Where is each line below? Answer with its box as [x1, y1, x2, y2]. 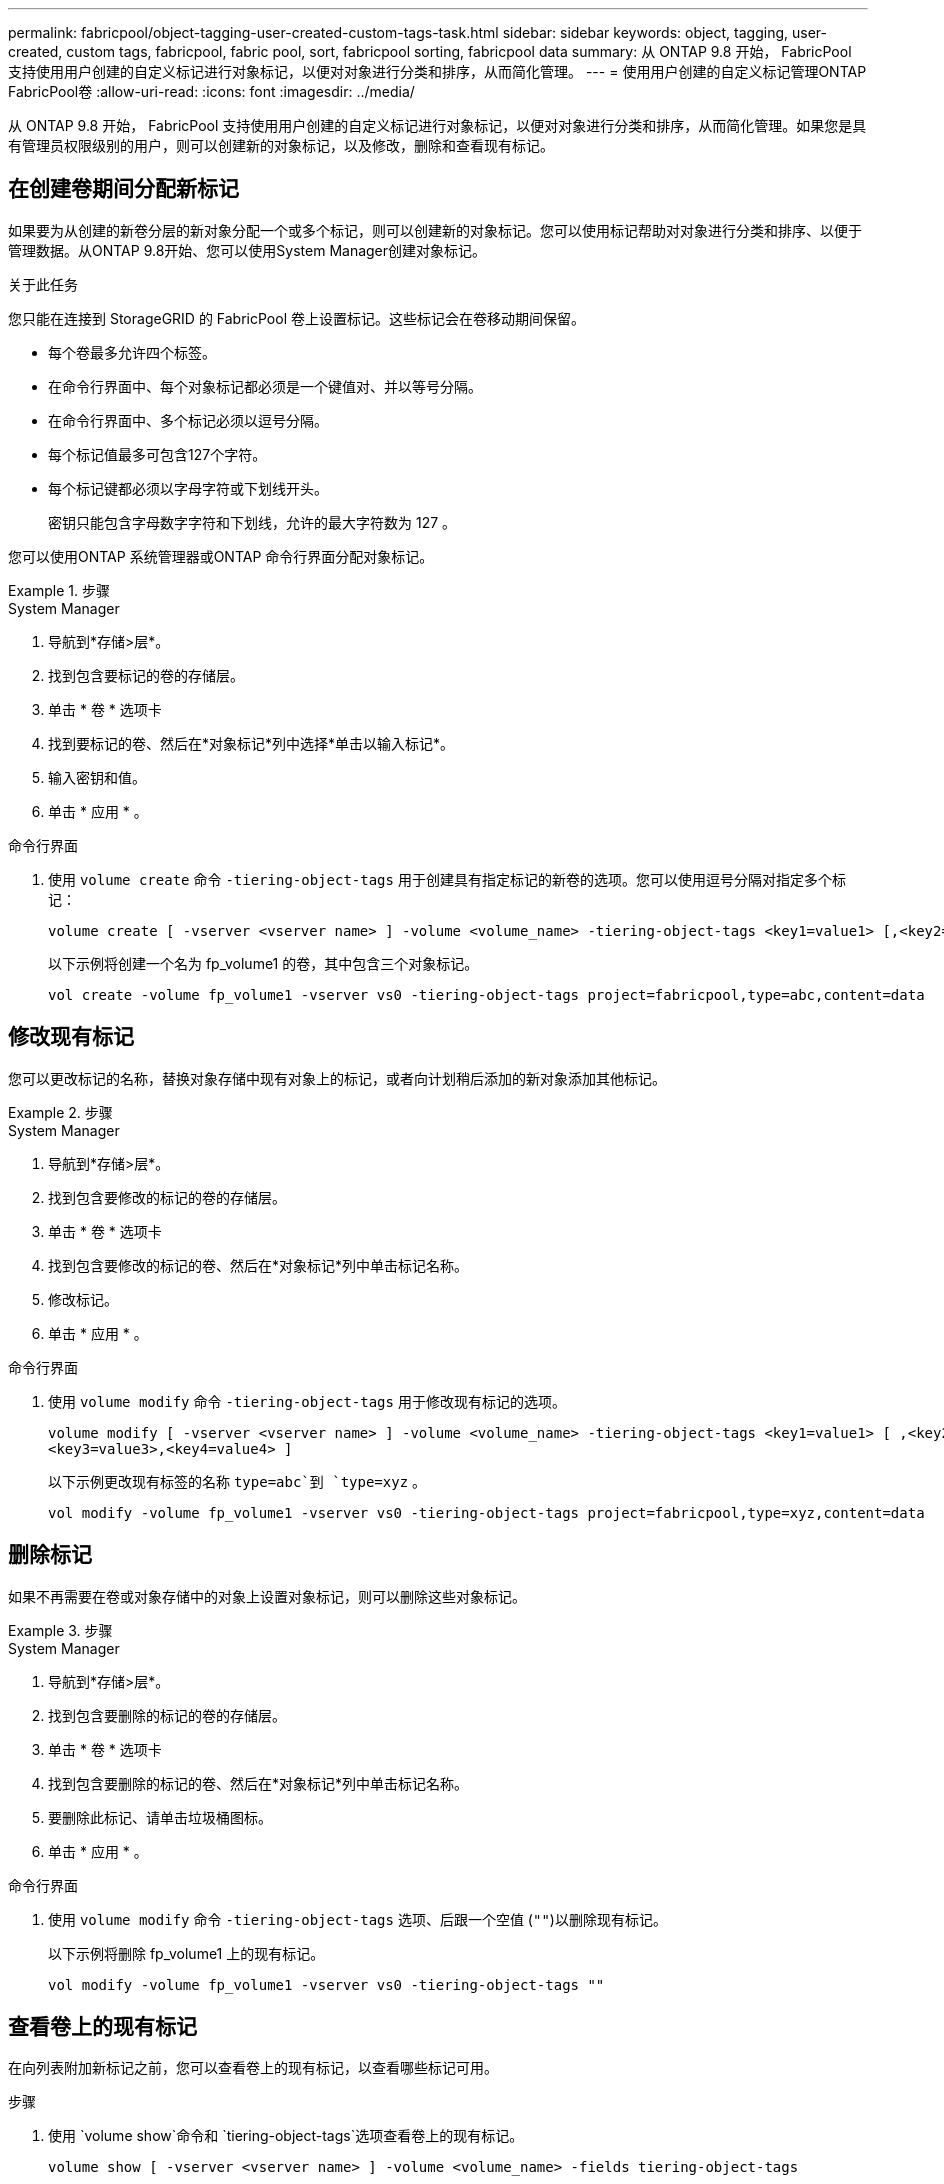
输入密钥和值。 [48, 768, 146, 786]
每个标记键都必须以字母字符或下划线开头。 [48, 479, 328, 497]
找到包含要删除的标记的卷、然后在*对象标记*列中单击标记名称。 [48, 1774, 469, 1792]
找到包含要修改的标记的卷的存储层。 [48, 1188, 286, 1206]
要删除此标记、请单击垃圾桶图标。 [48, 1808, 272, 1826]
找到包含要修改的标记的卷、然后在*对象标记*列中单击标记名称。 [48, 1256, 469, 1274]
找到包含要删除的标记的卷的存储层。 [48, 1706, 286, 1724]
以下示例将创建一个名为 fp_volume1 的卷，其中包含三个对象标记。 [48, 954, 479, 972]
